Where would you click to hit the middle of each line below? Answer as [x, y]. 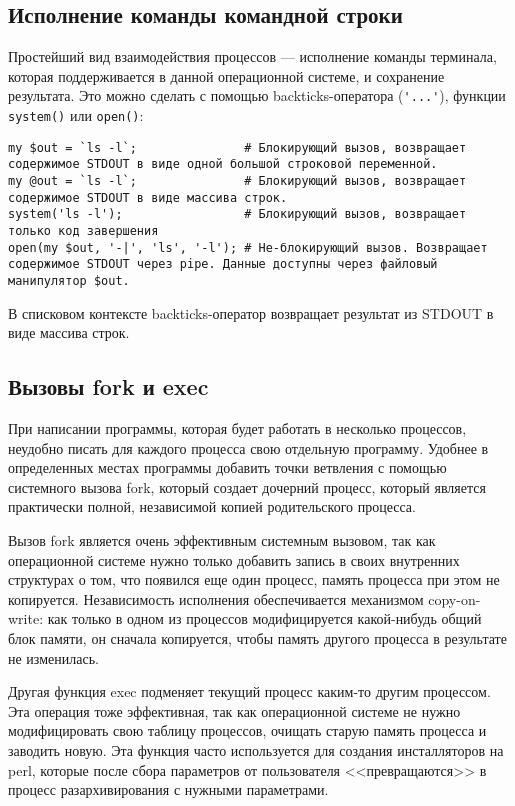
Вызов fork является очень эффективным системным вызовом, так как [222, 539]
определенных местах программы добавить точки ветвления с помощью [227, 467]
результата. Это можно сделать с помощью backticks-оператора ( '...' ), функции [257, 95]
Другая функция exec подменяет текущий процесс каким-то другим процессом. [249, 691]
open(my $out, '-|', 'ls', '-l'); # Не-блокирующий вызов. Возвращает [248, 247]
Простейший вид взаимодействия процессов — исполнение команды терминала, [252, 56]
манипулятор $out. [69, 280]
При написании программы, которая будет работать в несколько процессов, [237, 428]
